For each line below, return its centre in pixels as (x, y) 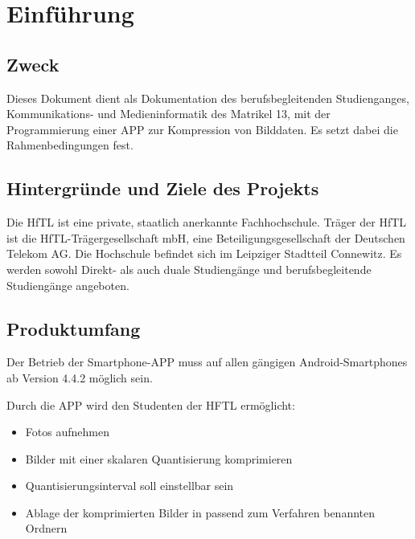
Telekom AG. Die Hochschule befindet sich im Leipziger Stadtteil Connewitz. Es (204, 253)
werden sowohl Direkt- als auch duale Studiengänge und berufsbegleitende (189, 269)
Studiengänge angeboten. (68, 285)
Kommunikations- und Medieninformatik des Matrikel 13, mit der (168, 114)
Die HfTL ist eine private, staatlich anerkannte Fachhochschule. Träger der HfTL (207, 222)
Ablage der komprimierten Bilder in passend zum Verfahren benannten (200, 512)
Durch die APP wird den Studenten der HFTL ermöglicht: (151, 404)
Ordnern (46, 528)
